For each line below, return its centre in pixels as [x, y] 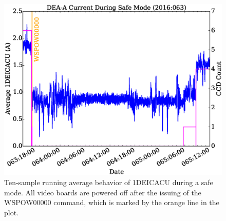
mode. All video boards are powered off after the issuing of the [103, 192]
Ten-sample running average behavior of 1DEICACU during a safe [109, 182]
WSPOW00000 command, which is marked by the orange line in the [112, 202]
